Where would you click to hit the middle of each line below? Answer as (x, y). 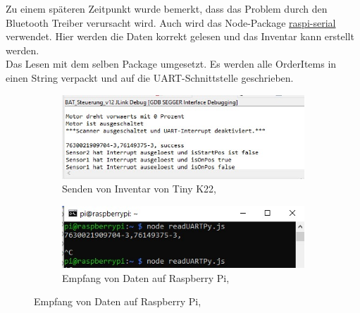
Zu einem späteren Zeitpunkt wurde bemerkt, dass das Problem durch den (167, 8)
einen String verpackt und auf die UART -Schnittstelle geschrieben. (150, 77)
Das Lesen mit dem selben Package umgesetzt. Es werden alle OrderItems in (171, 64)
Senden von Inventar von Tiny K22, (139, 189)
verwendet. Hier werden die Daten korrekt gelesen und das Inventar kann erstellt (180, 36)
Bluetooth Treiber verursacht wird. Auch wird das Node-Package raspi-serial (171, 22)
